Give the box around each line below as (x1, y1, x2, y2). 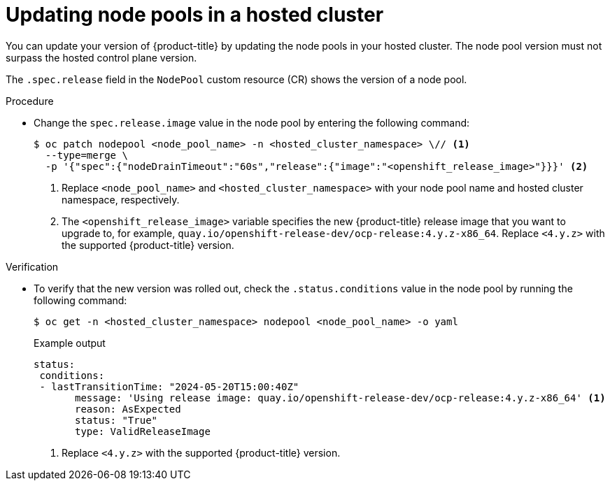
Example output (34, 336, 106, 349)
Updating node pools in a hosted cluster (6, 3, 384, 27)
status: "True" (75, 414, 158, 426)
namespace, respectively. (62, 193, 180, 206)
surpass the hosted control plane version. (6, 51, 197, 64)
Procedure (6, 94, 54, 107)
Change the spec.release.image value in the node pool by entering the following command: (34, 116, 470, 129)
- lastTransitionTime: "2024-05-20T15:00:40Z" (39, 380, 299, 392)
